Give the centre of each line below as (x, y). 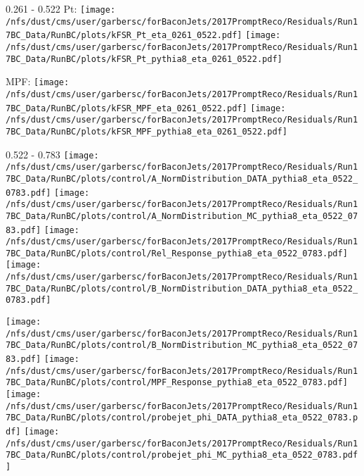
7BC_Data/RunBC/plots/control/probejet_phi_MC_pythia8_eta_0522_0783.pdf (182, 455)
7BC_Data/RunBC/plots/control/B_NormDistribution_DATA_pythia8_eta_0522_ (182, 288)
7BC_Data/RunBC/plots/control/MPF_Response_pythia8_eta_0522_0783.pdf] (177, 383)
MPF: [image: (38, 81)
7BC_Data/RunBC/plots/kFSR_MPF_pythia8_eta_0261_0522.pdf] (147, 131)
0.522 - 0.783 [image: (52, 154)
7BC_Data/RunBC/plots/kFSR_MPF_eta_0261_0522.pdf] (126, 108)
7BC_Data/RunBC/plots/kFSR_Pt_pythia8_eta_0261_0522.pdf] (144, 59)
